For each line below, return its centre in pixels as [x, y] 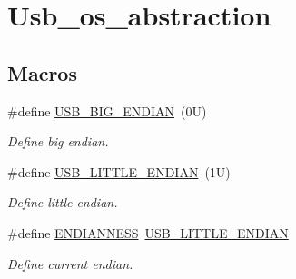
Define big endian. [58, 141]
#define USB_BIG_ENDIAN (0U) [107, 110]
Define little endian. [63, 202]
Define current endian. [70, 263]
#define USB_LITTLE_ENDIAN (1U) [119, 171]
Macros [42, 72]
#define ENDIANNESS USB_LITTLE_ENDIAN [148, 232]
